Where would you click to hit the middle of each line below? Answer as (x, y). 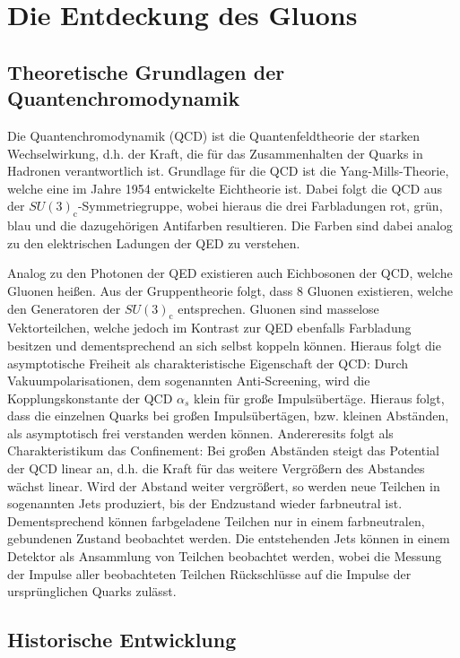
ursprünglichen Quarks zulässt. (92, 591)
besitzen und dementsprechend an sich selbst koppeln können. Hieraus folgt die (224, 345)
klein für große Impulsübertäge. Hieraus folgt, (319, 398)
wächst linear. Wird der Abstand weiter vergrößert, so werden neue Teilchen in (224, 485)
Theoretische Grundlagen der (146, 71)
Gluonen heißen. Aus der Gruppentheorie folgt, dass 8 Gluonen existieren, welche (230, 290)
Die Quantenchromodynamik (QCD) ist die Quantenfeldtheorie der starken (214, 135)
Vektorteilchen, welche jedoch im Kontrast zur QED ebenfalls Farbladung (209, 328)
